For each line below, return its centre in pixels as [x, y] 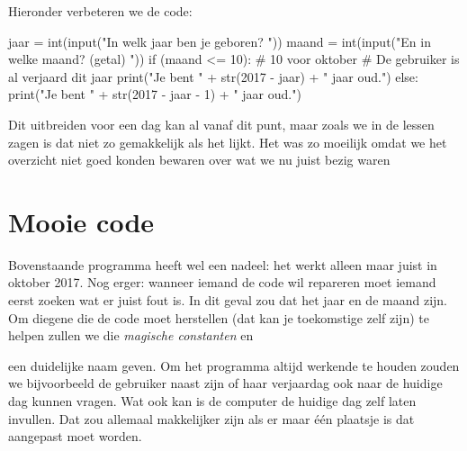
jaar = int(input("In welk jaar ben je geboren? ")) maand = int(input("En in [220, 41]
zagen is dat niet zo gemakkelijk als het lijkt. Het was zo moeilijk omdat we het [228, 142]
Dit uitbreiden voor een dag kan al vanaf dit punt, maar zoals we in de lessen [221, 124]
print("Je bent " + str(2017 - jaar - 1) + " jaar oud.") [155, 94]
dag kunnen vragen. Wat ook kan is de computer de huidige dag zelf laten [212, 401]
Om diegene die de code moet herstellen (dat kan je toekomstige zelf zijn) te [219, 317]
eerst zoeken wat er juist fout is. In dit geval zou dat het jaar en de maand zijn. [228, 300]
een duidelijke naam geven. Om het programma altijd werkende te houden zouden [234, 365]
